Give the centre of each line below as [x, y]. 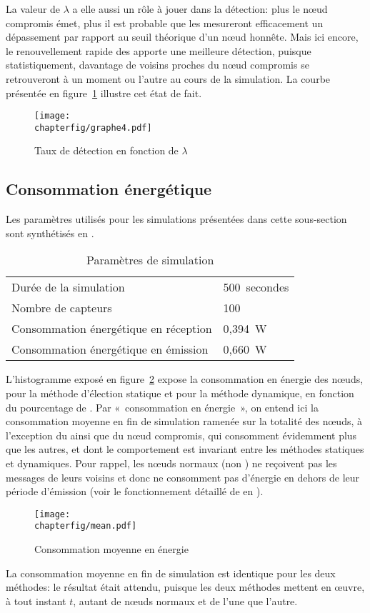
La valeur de [33, 9]
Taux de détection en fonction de [106, 150]
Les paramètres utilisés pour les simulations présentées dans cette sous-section [176, 219]
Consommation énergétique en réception [112, 329]
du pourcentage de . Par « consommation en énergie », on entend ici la [162, 407]
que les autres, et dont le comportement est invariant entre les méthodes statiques [185, 449]
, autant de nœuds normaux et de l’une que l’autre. [185, 600]
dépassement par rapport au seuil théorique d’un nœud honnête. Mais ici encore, [182, 37]
